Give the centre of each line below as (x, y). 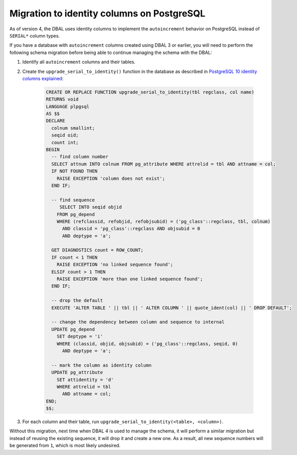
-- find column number (80, 157)
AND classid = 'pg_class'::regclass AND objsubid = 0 (131, 229)
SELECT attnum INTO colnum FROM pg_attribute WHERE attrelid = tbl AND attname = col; (164, 164)
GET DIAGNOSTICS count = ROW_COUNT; (97, 250)
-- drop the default (77, 301)
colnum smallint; (73, 128)
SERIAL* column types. (35, 35)
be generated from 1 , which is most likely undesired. (65, 445)
